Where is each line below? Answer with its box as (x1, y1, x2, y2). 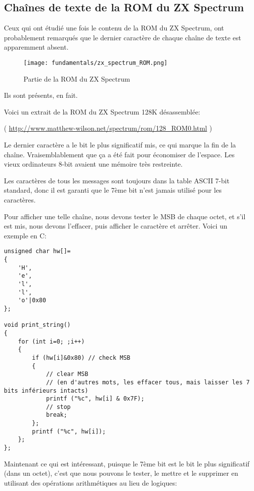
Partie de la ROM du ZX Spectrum (24, 73, 130, 84)
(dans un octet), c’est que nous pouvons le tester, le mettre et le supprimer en (4, 468, 238, 478)
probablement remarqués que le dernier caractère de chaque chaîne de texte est (4, 32, 241, 42)
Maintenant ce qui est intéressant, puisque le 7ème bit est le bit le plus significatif (4, 458, 250, 468)
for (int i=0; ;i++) (18, 338, 85, 345)
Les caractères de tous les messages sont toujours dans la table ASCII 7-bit (4, 175, 229, 185)
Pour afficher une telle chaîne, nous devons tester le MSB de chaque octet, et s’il (4, 211, 246, 221)
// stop (46, 403, 71, 410)
